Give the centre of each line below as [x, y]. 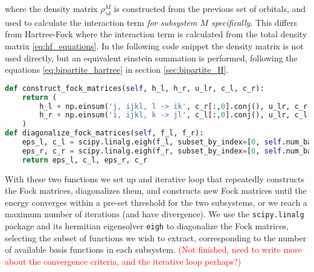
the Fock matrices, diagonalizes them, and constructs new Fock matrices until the [156, 190]
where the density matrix [51, 8]
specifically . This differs [254, 22]
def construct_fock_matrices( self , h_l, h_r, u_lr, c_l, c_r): [135, 88]
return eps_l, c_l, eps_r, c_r [85, 160]
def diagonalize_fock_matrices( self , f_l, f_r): [104, 133]
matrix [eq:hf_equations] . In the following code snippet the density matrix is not [154, 45]
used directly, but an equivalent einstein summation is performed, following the [151, 57]
